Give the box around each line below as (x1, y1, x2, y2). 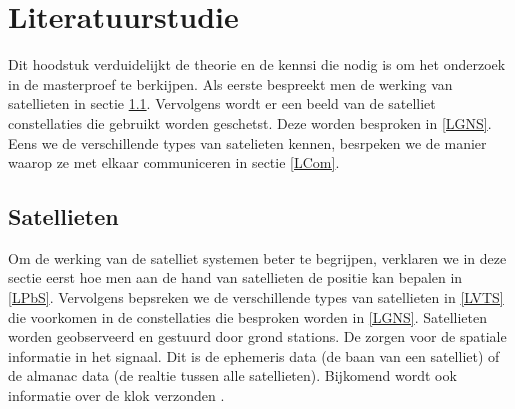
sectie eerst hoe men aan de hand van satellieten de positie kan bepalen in (8, 267, 463, 288)
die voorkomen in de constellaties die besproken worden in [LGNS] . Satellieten (8, 306, 487, 327)
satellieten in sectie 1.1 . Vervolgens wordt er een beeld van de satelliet (8, 93, 436, 114)
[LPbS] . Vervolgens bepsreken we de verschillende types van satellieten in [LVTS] (8, 287, 504, 308)
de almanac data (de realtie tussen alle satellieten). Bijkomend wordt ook (8, 365, 457, 386)
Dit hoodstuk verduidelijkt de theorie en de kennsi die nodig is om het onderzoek (8, 54, 506, 75)
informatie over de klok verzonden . (8, 385, 225, 406)
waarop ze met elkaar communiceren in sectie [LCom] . (8, 152, 340, 173)
